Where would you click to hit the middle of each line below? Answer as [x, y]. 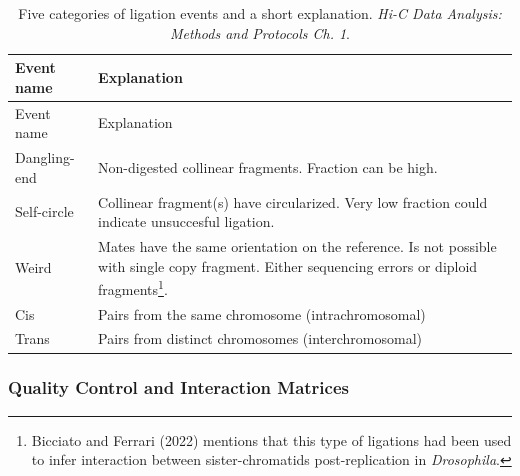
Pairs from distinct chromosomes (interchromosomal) [260, 338]
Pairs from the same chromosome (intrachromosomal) [262, 313]
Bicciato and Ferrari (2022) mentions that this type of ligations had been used [271, 439]
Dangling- [45, 157]
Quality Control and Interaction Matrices [178, 387]
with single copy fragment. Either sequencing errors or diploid [288, 265]
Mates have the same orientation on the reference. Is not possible [297, 245]
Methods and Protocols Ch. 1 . [260, 32]
